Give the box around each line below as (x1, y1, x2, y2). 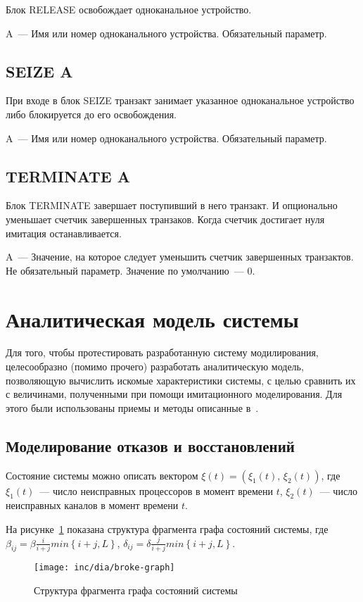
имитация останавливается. (6, 225, 122, 240)
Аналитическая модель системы (6, 304, 299, 333)
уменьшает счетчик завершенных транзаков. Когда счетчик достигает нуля (6, 211, 325, 226)
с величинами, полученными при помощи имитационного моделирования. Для (6, 387, 343, 401)
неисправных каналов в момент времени (6, 498, 179, 513)
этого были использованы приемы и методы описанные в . (6, 400, 259, 415)
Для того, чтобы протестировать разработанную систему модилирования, (6, 345, 319, 360)
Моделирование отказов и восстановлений (6, 434, 295, 456)
